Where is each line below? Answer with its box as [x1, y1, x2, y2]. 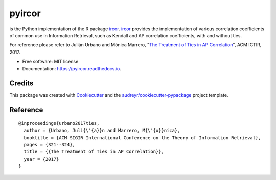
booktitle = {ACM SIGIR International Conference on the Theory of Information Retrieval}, [24, 135, 261, 140]
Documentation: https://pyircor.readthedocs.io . [22, 65, 121, 71]
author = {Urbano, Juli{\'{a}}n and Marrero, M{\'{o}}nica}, [24, 127, 180, 134]
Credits [9, 79, 34, 88]
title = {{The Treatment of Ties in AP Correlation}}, [24, 149, 165, 155]
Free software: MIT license [22, 59, 79, 65]
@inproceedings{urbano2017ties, [18, 120, 100, 126]
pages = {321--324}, [24, 142, 76, 147]
